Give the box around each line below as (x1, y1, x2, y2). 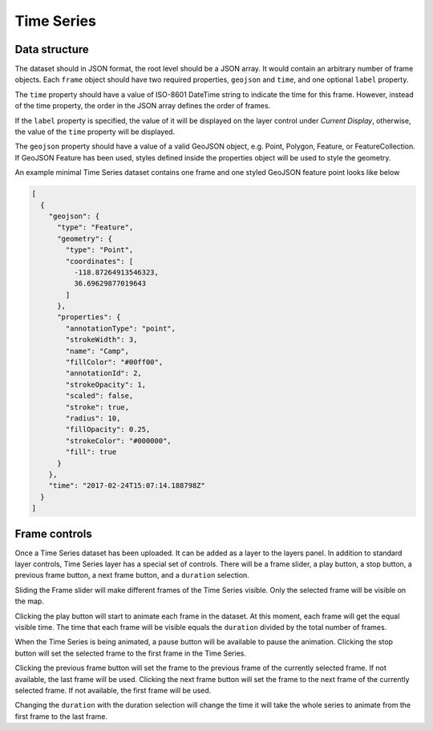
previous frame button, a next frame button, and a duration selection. (14, 571, 250, 580)
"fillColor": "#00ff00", (65, 358, 164, 367)
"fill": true (65, 448, 117, 457)
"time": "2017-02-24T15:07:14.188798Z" (48, 481, 206, 490)
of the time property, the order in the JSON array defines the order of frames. (14, 101, 271, 111)
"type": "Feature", (57, 223, 134, 232)
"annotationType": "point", (65, 323, 176, 333)
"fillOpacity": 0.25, (65, 425, 151, 434)
